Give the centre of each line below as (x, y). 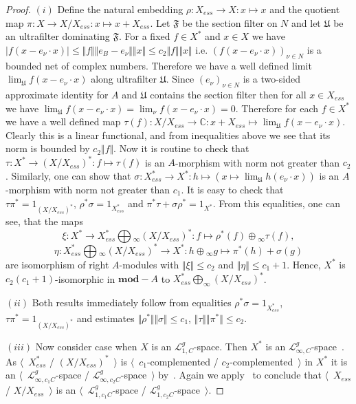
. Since (180, 79)
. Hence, (304, 264)
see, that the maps (44, 221)
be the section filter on (230, 22)
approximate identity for (57, 94)
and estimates (105, 318)
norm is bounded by (48, 148)
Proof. (18, 9)
